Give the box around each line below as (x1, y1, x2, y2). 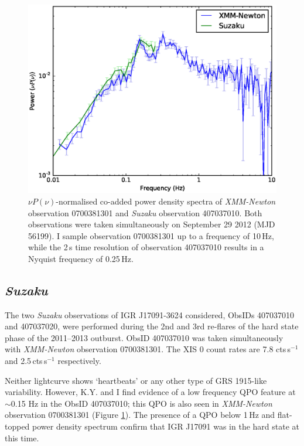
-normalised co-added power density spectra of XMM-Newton (56, 195, 276, 207)
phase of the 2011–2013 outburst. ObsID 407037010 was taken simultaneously (5, 331, 283, 343)
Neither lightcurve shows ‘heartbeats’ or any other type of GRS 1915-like (5, 374, 267, 386)
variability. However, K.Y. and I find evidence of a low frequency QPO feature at (5, 386, 296, 398)
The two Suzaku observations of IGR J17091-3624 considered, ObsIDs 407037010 (5, 308, 295, 321)
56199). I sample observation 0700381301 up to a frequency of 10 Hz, (28, 229, 274, 241)
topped (5, 420, 30, 433)
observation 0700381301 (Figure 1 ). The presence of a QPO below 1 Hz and (5, 408, 275, 421)
